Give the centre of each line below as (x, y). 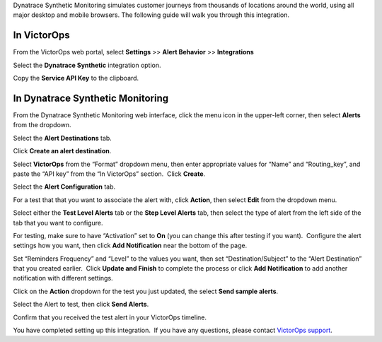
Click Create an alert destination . (62, 151)
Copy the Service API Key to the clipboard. (76, 78)
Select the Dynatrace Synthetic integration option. (87, 65)
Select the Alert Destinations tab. (63, 138)
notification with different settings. (63, 278)
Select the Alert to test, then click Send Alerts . (81, 305)
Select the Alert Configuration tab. (64, 187)
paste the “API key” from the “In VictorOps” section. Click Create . (109, 174)
